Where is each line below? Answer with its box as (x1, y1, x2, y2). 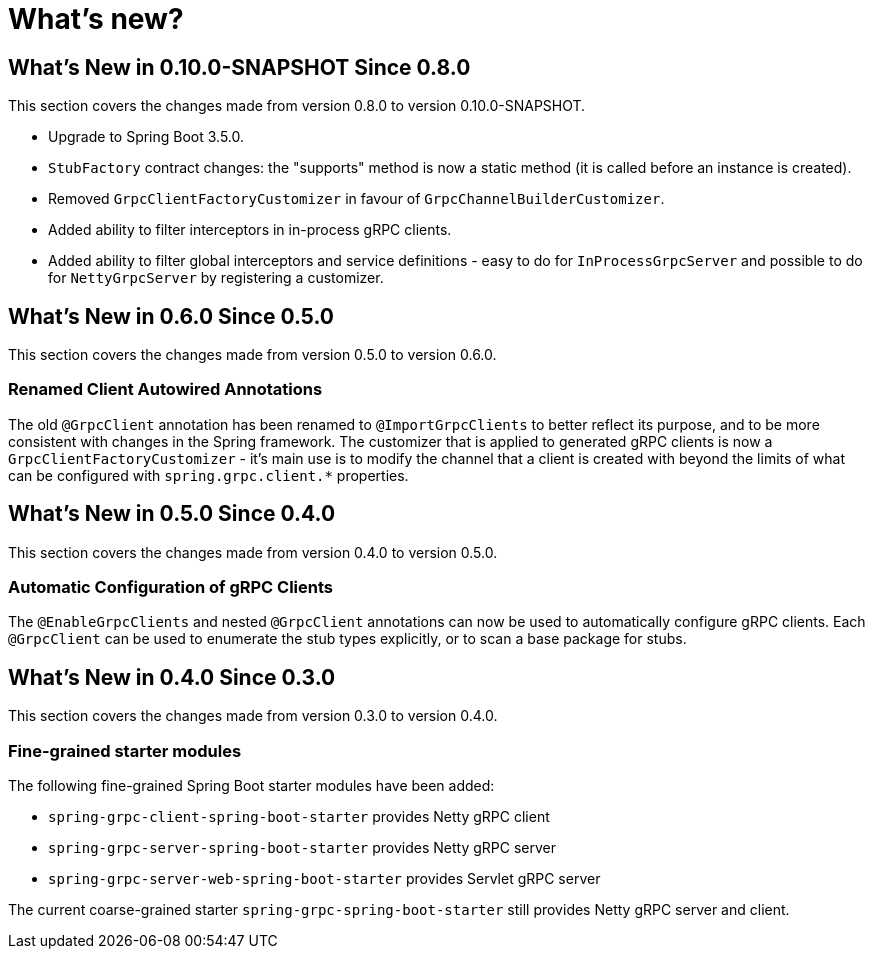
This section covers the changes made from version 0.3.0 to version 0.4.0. (8, 707, 498, 725)
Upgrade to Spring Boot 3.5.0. (48, 128, 245, 146)
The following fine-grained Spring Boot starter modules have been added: (8, 776, 495, 794)
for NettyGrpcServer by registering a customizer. (48, 269, 384, 287)
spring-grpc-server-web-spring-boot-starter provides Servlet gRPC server (48, 869, 601, 887)
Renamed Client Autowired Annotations (8, 379, 323, 400)
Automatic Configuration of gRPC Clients (8, 576, 333, 597)
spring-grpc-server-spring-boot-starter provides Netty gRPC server (48, 838, 557, 856)
